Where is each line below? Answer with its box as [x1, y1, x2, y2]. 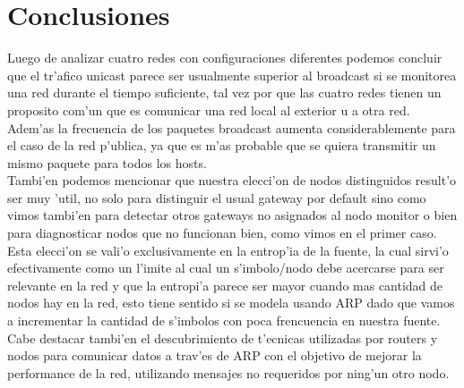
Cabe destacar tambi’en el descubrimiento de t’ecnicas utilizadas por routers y [7, 328, 438, 347]
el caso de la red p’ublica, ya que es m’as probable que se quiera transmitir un [7, 136, 436, 155]
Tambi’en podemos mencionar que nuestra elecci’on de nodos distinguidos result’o [7, 171, 457, 190]
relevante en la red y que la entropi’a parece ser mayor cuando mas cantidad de [7, 275, 443, 294]
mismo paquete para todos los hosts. [7, 153, 207, 172]
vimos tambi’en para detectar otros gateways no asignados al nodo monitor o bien [7, 206, 458, 224]
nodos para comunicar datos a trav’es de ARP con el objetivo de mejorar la [7, 346, 422, 365]
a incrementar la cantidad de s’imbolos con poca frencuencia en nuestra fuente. [7, 311, 441, 330]
